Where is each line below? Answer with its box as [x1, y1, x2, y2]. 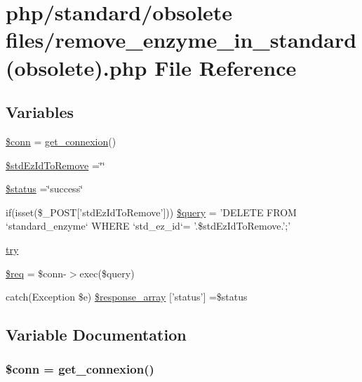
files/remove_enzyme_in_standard [6, 25, 357, 54]
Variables [6, 101, 74, 123]
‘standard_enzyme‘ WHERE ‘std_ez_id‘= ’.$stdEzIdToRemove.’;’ [6, 218, 291, 233]
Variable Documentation [6, 324, 187, 345]
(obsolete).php [6, 53, 147, 81]
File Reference [154, 53, 297, 81]
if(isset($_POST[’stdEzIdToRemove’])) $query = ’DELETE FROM [6, 204, 297, 219]
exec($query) [79, 265, 135, 280]
